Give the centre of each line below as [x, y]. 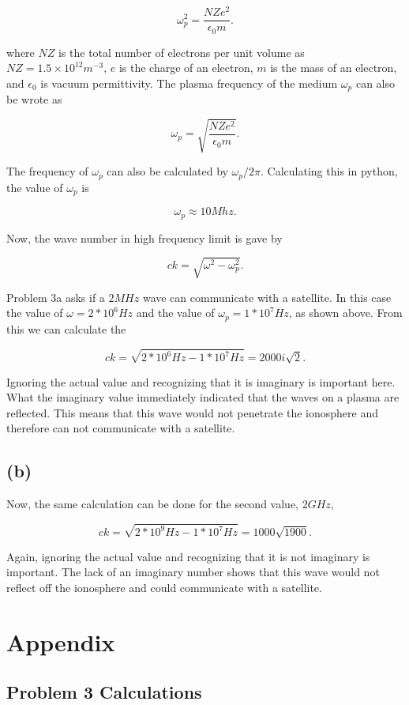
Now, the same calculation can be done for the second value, [152, 504]
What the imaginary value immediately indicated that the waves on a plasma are [203, 397]
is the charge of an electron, [186, 68]
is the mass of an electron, [334, 68]
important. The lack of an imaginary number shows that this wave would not [193, 572]
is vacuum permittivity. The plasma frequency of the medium [189, 83]
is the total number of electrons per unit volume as [181, 52]
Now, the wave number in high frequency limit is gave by [144, 238]
